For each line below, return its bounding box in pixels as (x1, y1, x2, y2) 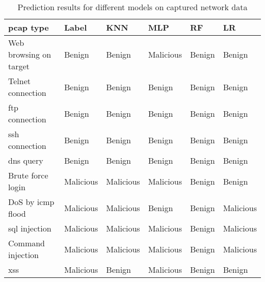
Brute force (8, 169, 48, 181)
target (8, 60, 30, 72)
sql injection (8, 222, 51, 234)
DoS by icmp (8, 196, 55, 208)
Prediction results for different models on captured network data (17, 1, 248, 13)
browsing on (8, 48, 51, 60)
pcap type (8, 21, 49, 33)
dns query (8, 155, 43, 166)
